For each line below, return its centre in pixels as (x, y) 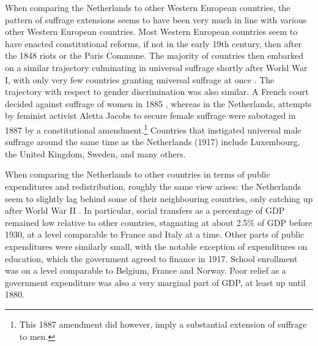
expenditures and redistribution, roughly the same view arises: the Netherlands (153, 186)
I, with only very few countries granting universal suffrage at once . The (140, 79)
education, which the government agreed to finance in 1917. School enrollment (151, 258)
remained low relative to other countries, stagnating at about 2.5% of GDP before (159, 222)
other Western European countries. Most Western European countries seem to (151, 32)
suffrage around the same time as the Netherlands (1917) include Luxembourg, (153, 142)
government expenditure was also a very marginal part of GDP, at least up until (155, 282)
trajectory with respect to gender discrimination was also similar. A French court (157, 92)
